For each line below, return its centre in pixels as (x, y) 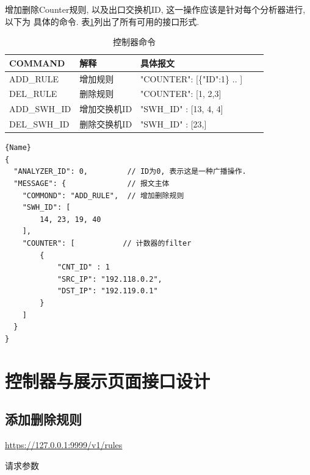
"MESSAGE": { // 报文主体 (92, 184)
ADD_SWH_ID (40, 109)
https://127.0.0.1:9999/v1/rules (64, 444)
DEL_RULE (33, 94)
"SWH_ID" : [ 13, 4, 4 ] (182, 109)
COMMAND (37, 62)
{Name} (18, 148)
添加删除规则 (43, 419)
